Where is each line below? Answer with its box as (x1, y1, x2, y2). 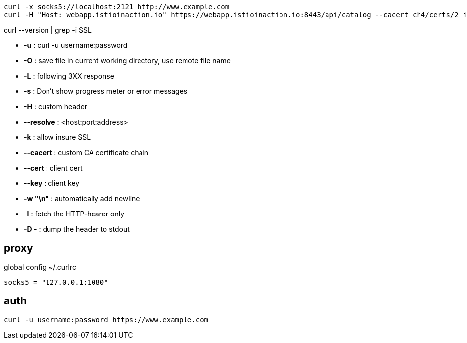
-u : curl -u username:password (24, 41, 128, 49)
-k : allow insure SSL (24, 133, 91, 141)
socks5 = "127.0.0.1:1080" (4, 278, 108, 286)
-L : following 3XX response (24, 72, 114, 80)
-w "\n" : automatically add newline (24, 194, 140, 203)
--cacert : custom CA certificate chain (24, 148, 148, 157)
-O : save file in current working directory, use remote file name (24, 56, 231, 65)
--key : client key (24, 179, 80, 187)
